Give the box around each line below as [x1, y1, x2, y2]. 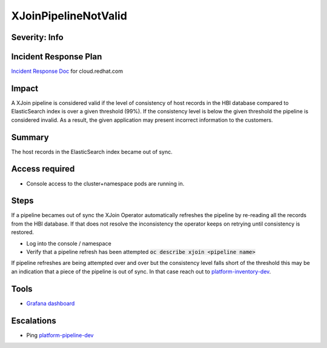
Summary [11, 132, 49, 142]
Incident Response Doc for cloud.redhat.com [11, 67, 124, 75]
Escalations [11, 315, 57, 326]
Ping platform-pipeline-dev [26, 331, 94, 339]
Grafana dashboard [26, 299, 75, 307]
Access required [11, 164, 75, 174]
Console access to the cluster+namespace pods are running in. [26, 179, 185, 187]
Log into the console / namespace [26, 239, 111, 247]
